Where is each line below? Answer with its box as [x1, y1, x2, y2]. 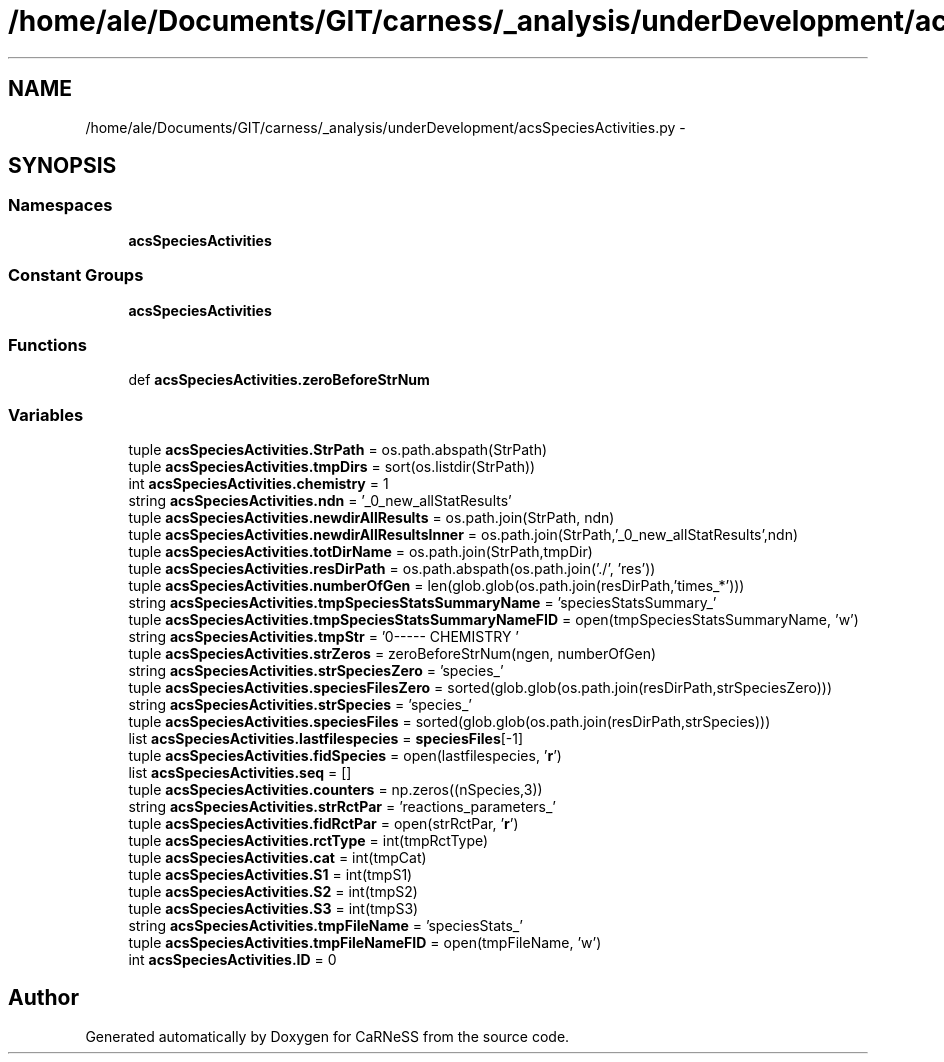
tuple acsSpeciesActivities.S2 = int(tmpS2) [128, 883, 418, 901]
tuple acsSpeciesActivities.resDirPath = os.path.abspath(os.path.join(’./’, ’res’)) [128, 560, 656, 578]
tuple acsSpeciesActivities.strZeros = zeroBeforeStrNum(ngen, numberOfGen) [128, 645, 657, 663]
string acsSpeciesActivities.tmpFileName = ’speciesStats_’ [128, 917, 523, 935]
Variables [8, 404, 84, 425]
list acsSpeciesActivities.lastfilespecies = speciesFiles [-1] [128, 730, 524, 748]
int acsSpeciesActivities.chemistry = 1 [128, 475, 389, 493]
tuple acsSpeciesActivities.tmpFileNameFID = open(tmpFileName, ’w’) [128, 934, 602, 952]
